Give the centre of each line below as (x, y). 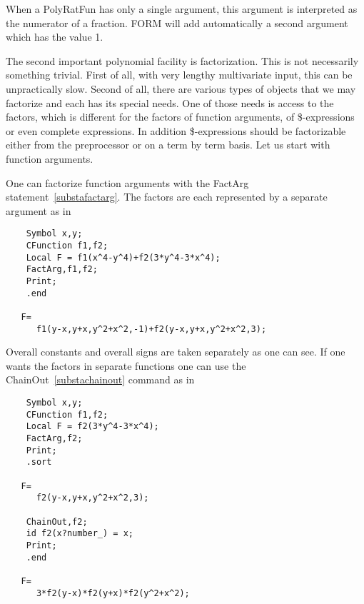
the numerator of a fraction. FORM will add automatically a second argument (177, 22)
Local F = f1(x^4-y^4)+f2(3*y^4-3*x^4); (123, 257)
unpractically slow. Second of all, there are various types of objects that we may (181, 88)
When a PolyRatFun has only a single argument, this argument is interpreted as (182, 9)
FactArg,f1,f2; (62, 270)
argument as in (39, 210)
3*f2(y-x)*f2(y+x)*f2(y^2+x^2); (113, 593)
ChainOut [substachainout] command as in (100, 379)
